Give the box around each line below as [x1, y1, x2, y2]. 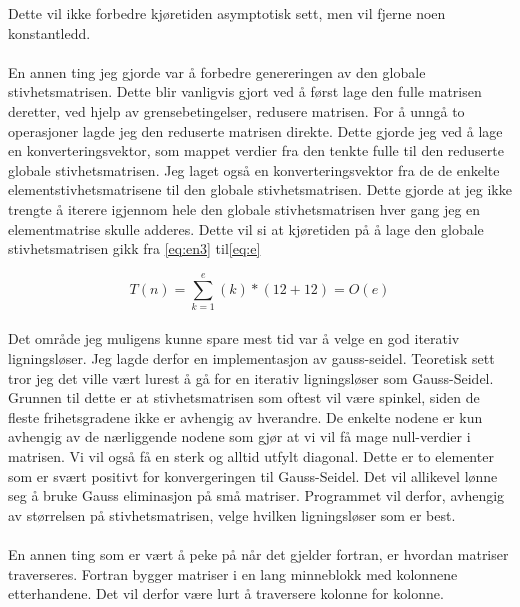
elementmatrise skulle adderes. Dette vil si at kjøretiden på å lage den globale [8, 218, 484, 239]
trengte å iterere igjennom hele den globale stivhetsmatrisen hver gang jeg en [8, 198, 481, 219]
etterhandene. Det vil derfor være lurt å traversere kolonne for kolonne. [8, 583, 444, 604]
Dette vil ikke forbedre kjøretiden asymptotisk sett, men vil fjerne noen [8, 3, 446, 23]
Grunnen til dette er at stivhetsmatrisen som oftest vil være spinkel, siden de [8, 387, 480, 408]
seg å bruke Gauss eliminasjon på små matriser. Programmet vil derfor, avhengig [8, 485, 505, 506]
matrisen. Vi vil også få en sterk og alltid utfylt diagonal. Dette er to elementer [8, 446, 494, 466]
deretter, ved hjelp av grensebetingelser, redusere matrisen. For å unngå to [8, 100, 465, 121]
